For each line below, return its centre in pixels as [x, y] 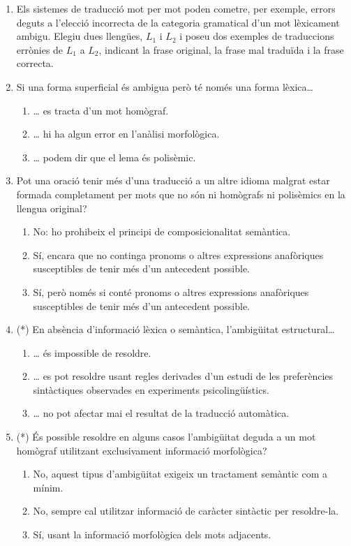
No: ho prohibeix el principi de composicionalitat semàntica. [162, 231]
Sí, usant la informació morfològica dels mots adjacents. [152, 534]
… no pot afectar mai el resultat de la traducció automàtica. [161, 413]
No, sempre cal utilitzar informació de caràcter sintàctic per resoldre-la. [186, 511]
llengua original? [52, 208]
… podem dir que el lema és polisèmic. [114, 157]
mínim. [48, 487]
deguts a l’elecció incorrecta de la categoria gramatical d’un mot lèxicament [178, 22]
